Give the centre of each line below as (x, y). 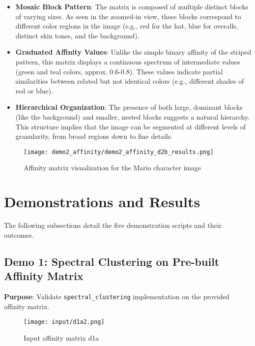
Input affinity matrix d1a (61, 337)
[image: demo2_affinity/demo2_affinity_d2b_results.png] (119, 152)
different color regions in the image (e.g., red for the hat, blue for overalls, (127, 26)
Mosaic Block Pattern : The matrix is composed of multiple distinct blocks (132, 6)
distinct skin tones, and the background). (77, 35)
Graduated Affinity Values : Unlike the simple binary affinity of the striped (133, 52)
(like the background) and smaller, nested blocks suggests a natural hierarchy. (133, 116)
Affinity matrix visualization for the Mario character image (113, 168)
